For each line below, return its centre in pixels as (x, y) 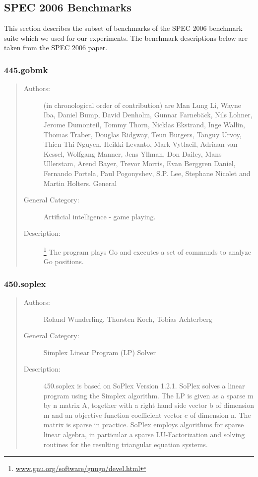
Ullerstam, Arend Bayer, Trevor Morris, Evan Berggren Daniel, (139, 163)
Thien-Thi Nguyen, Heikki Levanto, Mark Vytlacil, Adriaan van (140, 144)
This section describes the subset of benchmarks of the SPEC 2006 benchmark (123, 28)
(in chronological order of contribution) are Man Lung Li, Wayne (142, 105)
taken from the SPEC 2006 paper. (56, 48)
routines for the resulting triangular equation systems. (126, 444)
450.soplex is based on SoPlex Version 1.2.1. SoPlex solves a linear (144, 385)
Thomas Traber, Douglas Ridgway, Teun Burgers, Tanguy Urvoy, (142, 134)
